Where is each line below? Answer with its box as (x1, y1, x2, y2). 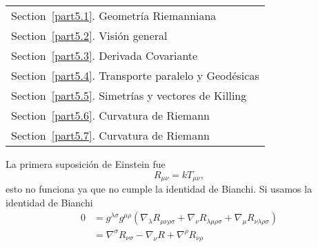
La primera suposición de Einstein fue (6, 157, 166, 171)
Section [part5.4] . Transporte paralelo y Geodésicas (11, 67, 259, 83)
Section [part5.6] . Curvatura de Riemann (11, 107, 210, 123)
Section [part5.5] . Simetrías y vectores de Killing (11, 87, 247, 103)
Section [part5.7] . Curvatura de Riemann (11, 127, 210, 143)
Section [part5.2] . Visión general (11, 28, 168, 43)
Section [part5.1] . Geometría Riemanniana (11, 8, 217, 23)
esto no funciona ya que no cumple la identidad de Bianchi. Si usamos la (6, 182, 312, 196)
